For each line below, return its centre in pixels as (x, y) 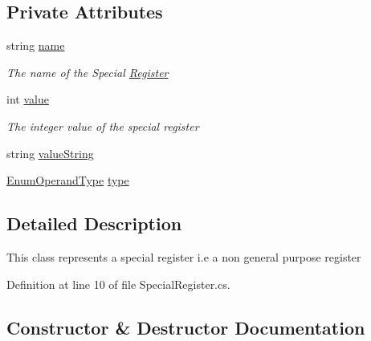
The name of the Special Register (88, 72)
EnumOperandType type (68, 180)
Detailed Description (94, 223)
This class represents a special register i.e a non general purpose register (184, 256)
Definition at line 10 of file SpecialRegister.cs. (118, 284)
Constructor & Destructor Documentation (186, 327)
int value (28, 99)
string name (36, 45)
